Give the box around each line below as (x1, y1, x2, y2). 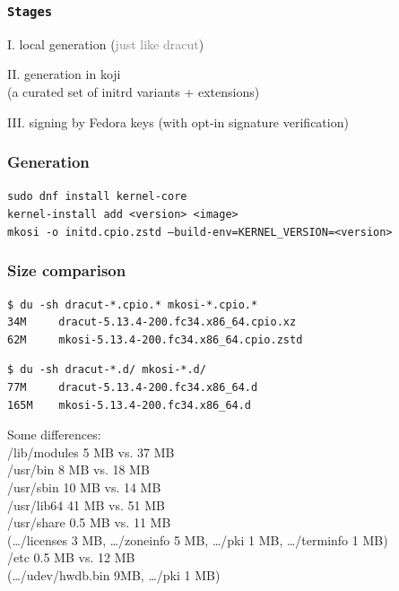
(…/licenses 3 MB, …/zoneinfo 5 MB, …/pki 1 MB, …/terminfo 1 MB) (7, 530, 388, 549)
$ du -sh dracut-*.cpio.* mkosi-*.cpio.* (7, 298, 258, 311)
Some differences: (7, 425, 101, 444)
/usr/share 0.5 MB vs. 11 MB (7, 513, 171, 532)
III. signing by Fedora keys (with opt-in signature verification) (7, 112, 349, 131)
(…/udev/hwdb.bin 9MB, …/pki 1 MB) (7, 565, 221, 584)
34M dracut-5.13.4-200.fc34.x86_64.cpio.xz (7, 316, 297, 329)
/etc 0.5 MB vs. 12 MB (7, 548, 135, 567)
